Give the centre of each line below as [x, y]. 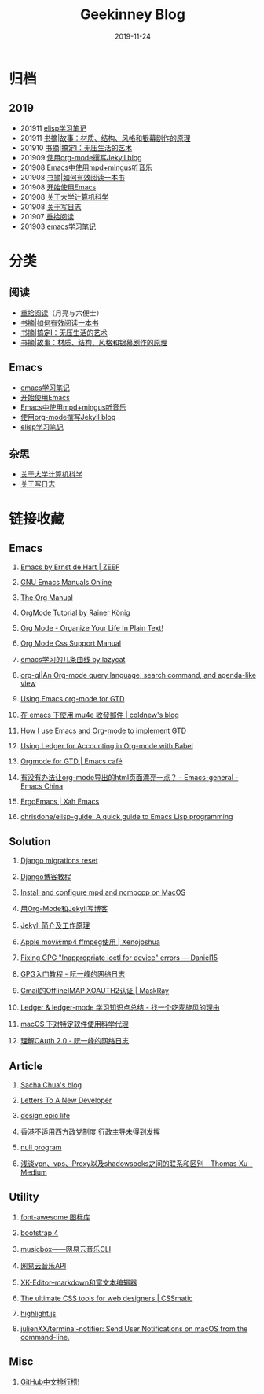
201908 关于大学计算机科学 [64, 197]
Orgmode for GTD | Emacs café [71, 761]
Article [26, 1066]
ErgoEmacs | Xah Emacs [60, 802]
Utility [24, 1197]
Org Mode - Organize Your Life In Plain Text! [92, 628]
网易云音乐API [43, 1265]
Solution [30, 842]
